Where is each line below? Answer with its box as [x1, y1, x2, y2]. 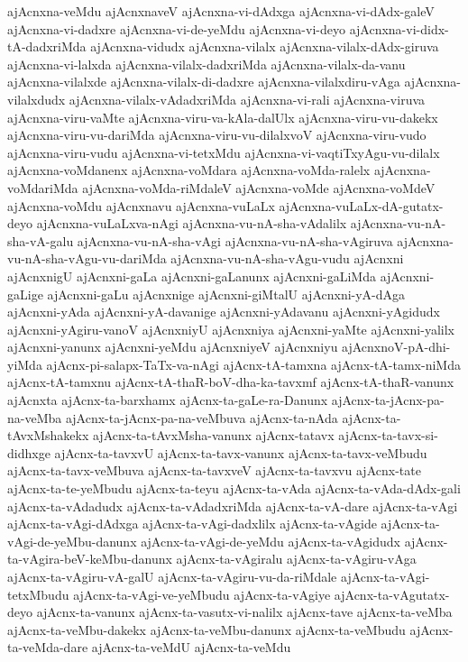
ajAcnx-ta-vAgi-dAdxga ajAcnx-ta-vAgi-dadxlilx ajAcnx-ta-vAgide [7, 514, 377, 533]
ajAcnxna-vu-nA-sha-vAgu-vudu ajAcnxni [170, 249, 404, 268]
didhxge [7, 443, 50, 462]
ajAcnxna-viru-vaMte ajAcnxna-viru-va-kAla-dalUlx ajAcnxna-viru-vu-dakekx [7, 107, 438, 126]
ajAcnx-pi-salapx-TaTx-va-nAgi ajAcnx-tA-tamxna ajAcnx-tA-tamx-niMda [46, 354, 461, 373]
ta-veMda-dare [7, 638, 88, 657]
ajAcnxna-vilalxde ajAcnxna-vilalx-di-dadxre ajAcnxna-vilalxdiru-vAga [7, 72, 400, 91]
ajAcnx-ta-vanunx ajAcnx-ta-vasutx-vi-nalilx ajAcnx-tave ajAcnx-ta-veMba [36, 602, 453, 621]
